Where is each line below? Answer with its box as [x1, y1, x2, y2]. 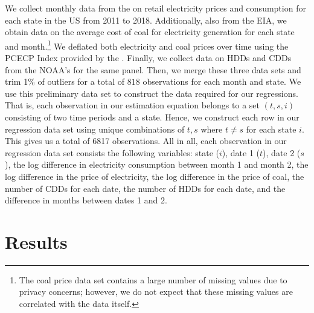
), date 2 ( [263, 146, 301, 159]
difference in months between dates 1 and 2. [5, 194, 167, 206]
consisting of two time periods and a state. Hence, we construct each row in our [5, 111, 300, 123]
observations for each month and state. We [143, 75, 301, 88]
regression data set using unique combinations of [5, 122, 185, 135]
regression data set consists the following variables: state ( [5, 146, 219, 159]
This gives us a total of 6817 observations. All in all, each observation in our [5, 134, 287, 147]
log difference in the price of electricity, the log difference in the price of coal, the [5, 170, 304, 182]
